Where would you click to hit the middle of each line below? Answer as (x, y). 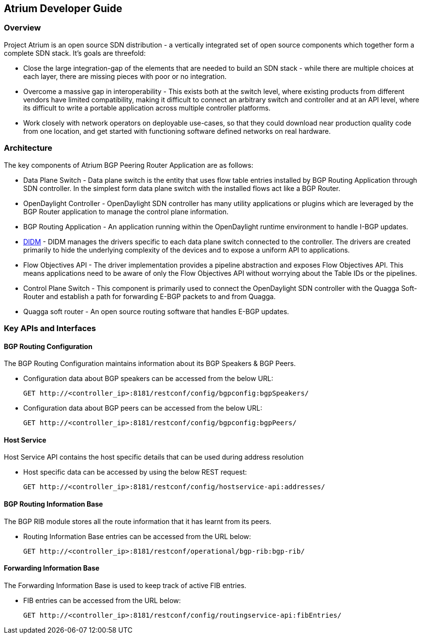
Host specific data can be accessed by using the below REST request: (135, 472)
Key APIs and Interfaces (50, 328)
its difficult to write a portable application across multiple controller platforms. (147, 108)
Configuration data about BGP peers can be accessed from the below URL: (143, 408)
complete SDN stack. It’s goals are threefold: (75, 53)
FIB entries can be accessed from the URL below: (102, 600)
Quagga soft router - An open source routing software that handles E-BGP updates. (156, 311)
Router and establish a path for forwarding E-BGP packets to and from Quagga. (150, 296)
